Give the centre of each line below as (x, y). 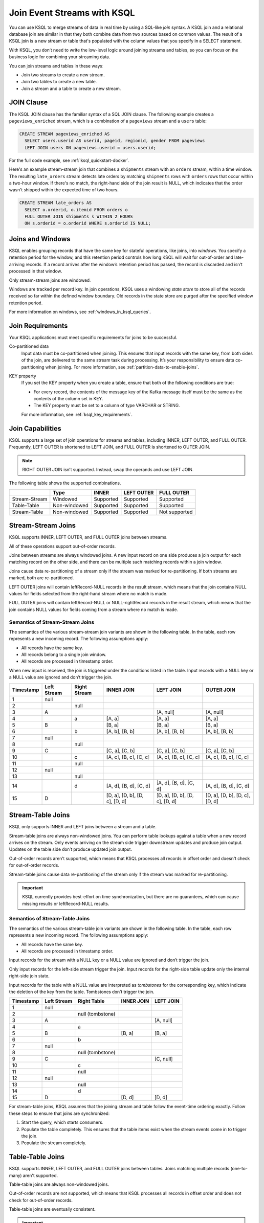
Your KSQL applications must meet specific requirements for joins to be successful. (93, 337)
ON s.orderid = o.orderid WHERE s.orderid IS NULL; (88, 223)
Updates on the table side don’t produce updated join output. (70, 849)
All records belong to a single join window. (64, 655)
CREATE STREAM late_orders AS (55, 203)
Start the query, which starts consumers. (62, 1122)
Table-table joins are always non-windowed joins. (59, 1184)
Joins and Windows (40, 239)
